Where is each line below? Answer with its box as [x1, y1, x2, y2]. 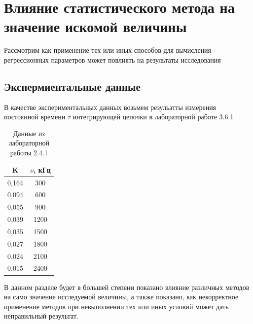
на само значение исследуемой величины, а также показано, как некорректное [4, 291, 239, 302]
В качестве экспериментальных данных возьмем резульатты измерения [4, 102, 217, 112]
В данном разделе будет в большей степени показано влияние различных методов [4, 282, 250, 292]
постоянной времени [4, 111, 66, 122]
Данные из [13, 128, 45, 138]
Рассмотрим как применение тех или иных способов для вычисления [4, 45, 212, 55]
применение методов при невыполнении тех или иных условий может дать [4, 301, 229, 311]
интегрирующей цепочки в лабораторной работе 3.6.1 [72, 111, 234, 122]
